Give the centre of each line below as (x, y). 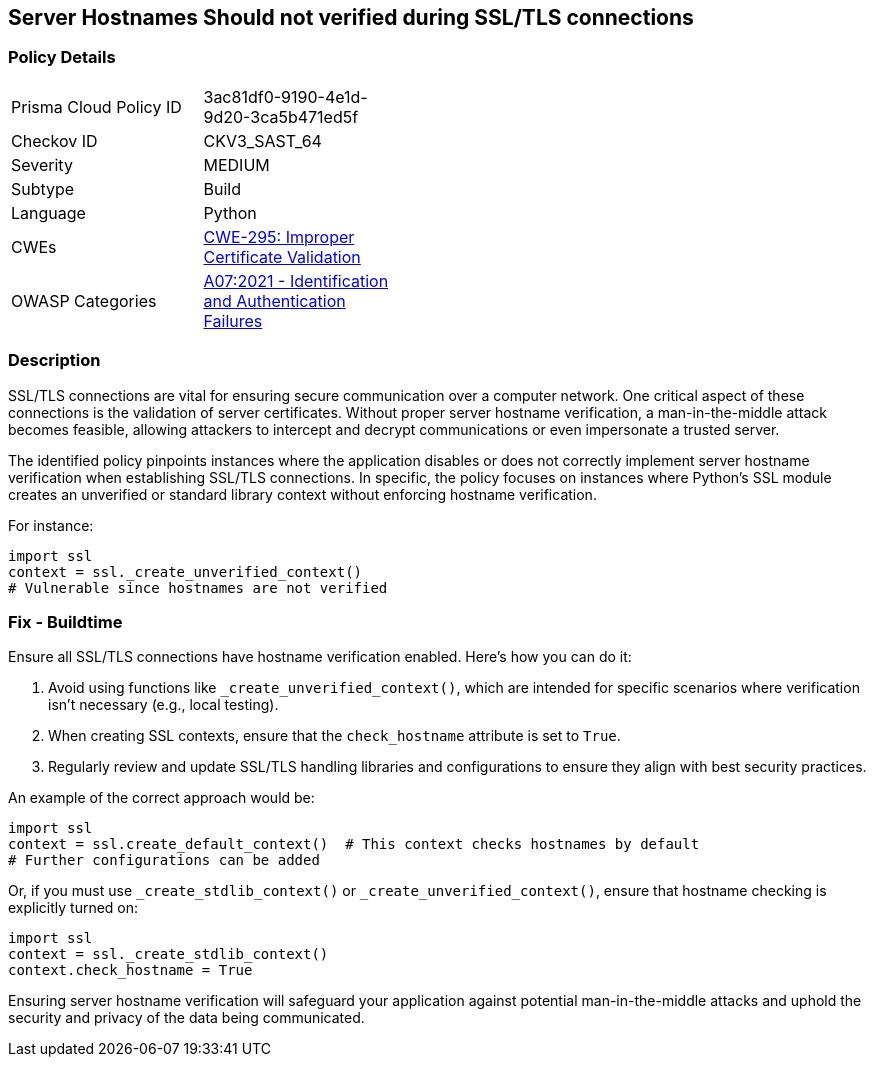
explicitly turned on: (73, 908)
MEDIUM (236, 164)
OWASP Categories (84, 300)
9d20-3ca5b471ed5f (281, 116)
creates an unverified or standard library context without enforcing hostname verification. (302, 494)
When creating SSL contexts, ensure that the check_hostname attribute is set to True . (334, 736)
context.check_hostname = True (130, 970)
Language (48, 212)
